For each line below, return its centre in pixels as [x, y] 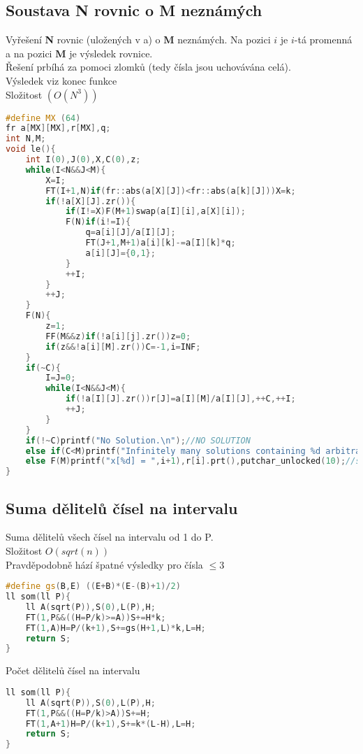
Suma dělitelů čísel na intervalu [122, 507]
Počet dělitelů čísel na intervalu [73, 670]
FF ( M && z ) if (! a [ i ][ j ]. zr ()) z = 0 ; [118, 336]
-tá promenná [323, 40]
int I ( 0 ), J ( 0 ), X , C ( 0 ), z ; [83, 160]
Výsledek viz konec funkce [61, 80]
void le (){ [31, 149]
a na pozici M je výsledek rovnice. [79, 53]
